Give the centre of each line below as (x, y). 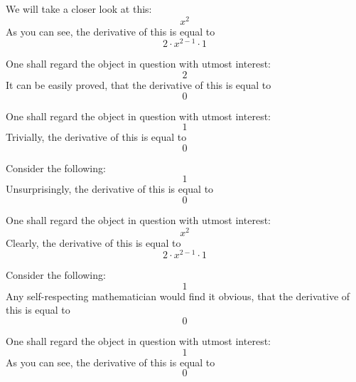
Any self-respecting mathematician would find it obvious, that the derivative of (178, 296)
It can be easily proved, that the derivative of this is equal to (139, 84)
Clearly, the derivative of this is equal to (93, 242)
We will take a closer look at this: (79, 9)
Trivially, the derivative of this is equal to (96, 137)
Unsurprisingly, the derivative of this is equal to (110, 189)
